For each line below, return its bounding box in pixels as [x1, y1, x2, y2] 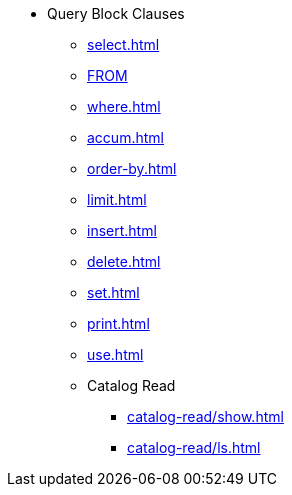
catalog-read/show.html [127, 408, 284, 425]
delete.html [87, 253, 161, 270]
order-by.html [87, 160, 177, 177]
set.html [87, 284, 140, 301]
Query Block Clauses [47, 5, 185, 22]
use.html [87, 346, 144, 363]
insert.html [87, 222, 157, 239]
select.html [87, 36, 160, 53]
